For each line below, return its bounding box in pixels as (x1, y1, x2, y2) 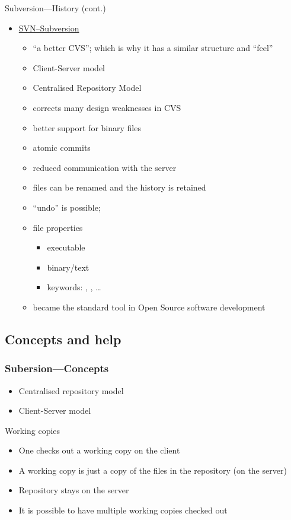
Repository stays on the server (18, 484, 129, 496)
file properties (33, 221, 83, 233)
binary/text (47, 261, 89, 273)
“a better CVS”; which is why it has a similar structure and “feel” (33, 42, 273, 54)
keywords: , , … (47, 281, 101, 293)
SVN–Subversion (18, 21, 79, 34)
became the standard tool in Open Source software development (33, 300, 266, 313)
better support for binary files (33, 121, 141, 134)
